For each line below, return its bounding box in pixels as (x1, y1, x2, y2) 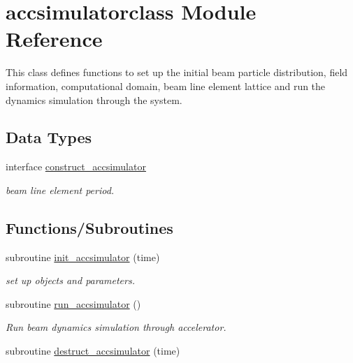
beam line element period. (6, 182, 115, 197)
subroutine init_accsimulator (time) (6, 249, 160, 264)
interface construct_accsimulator (6, 159, 146, 174)
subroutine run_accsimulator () (6, 296, 141, 311)
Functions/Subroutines (6, 216, 173, 238)
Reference (6, 24, 103, 53)
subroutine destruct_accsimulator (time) (6, 343, 180, 358)
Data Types (6, 126, 92, 148)
